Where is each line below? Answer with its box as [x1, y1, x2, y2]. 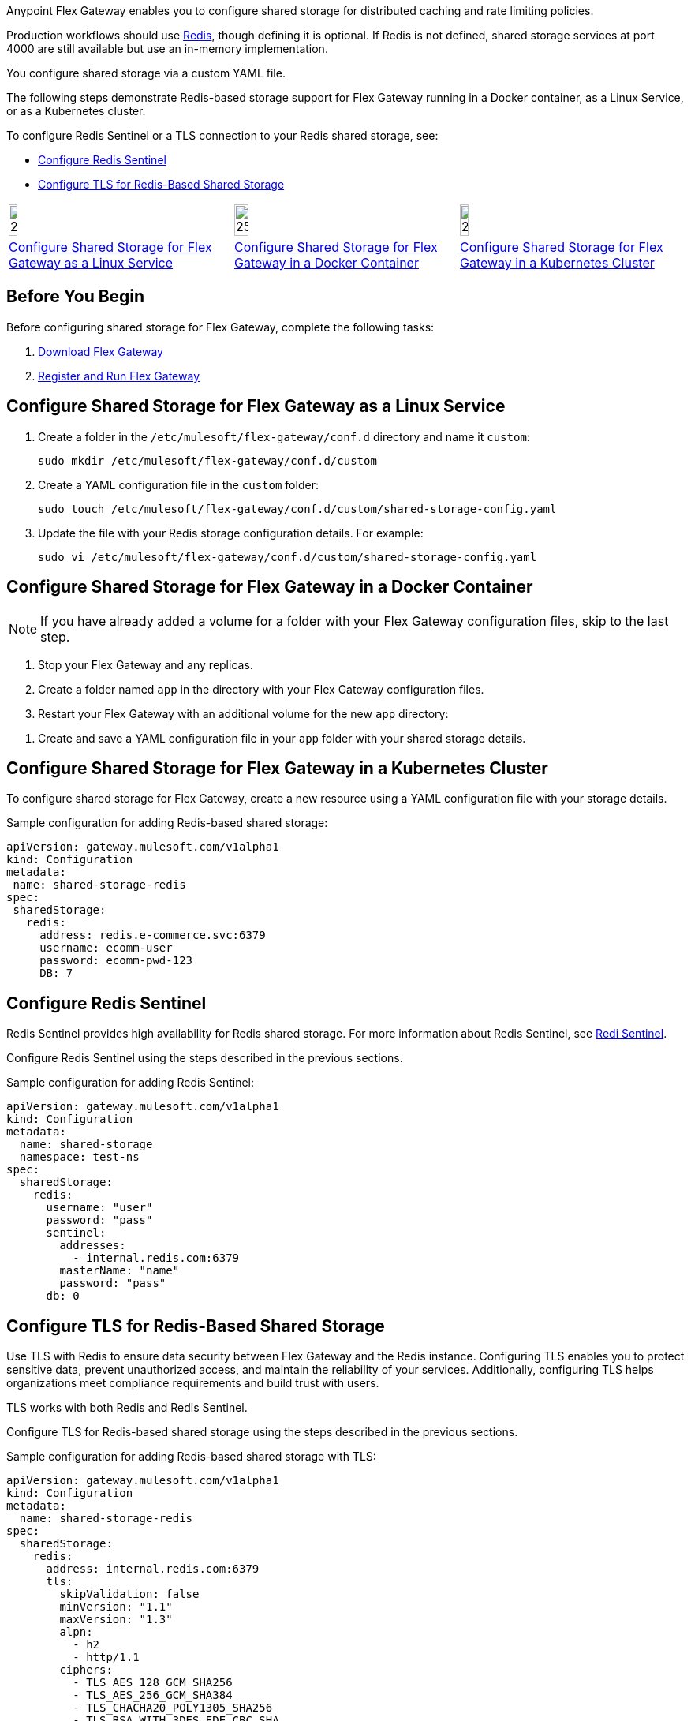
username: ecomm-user [39, 941, 173, 955]
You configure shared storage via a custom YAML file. [6, 66, 286, 80]
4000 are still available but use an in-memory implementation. [6, 42, 328, 55]
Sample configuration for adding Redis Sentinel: [6, 1076, 255, 1090]
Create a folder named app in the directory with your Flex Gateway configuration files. [38, 682, 484, 696]
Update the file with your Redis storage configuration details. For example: [38, 526, 424, 540]
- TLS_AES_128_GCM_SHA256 [73, 1676, 233, 1689]
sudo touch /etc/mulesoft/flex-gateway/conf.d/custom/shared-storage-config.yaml [38, 502, 557, 515]
